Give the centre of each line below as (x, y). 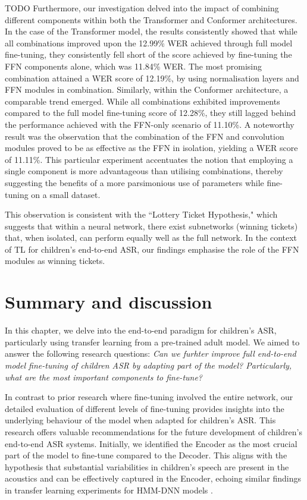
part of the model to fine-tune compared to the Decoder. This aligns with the (146, 455)
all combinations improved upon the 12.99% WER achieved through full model (149, 43)
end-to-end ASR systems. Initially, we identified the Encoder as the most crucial (151, 443)
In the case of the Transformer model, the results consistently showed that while (151, 31)
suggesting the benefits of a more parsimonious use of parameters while (134, 182)
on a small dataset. (66, 194)
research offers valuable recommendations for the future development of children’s (153, 431)
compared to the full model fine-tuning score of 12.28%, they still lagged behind (151, 113)
